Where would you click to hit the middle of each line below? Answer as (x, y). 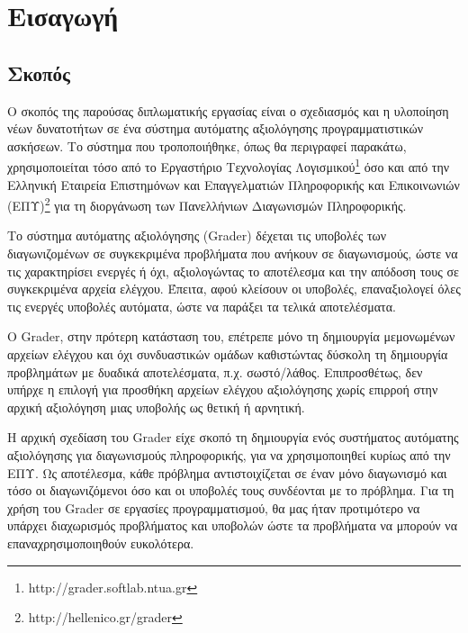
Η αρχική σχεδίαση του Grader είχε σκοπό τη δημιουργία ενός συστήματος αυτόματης (233, 437)
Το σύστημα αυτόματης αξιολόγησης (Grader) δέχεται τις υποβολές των (197, 235)
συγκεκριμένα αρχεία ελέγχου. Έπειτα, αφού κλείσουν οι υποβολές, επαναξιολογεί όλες (234, 289)
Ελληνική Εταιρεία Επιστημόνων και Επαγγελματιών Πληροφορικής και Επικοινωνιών (234, 184)
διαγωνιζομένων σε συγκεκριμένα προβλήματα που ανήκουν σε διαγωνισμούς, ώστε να (233, 253)
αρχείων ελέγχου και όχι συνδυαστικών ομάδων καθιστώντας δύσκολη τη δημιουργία (228, 354)
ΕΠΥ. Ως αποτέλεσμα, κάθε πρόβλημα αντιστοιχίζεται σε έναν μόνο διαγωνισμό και (227, 472)
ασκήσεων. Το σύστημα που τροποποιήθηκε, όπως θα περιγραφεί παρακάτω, (207, 145)
